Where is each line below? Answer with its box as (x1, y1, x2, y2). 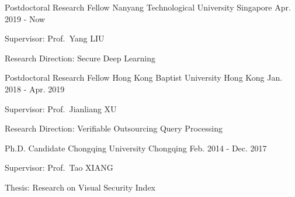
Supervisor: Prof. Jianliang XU (5, 102, 117, 115)
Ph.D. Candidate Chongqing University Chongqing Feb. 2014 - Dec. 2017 (5, 141, 267, 154)
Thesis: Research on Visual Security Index (5, 181, 156, 193)
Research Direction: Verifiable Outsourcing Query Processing (5, 122, 223, 134)
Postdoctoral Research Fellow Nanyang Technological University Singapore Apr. (5, 1, 291, 13)
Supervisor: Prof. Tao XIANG (5, 161, 113, 174)
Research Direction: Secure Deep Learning (5, 51, 156, 64)
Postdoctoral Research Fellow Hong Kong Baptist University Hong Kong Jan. (5, 71, 283, 84)
